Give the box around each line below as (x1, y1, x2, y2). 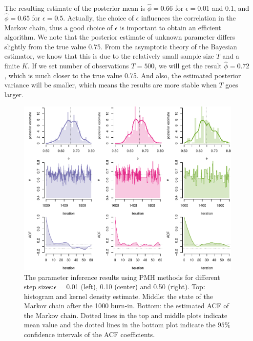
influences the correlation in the (141, 13, 236, 23)
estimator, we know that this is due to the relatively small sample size (4, 51, 214, 61)
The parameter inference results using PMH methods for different (24, 272, 220, 282)
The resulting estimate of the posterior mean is (4, 3, 146, 13)
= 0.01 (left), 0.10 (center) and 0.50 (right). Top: (59, 281, 205, 292)
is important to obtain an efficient (120, 22, 221, 32)
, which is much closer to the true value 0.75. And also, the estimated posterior (4, 70, 241, 80)
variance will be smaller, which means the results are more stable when (4, 80, 217, 90)
